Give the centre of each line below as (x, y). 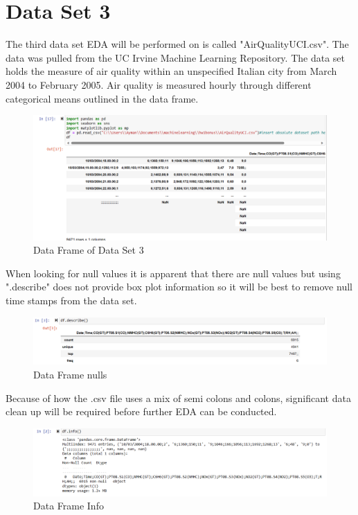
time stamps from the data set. (71, 300)
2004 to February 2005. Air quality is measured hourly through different (159, 84)
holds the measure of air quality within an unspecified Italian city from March (171, 71)
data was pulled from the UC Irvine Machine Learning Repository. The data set (175, 57)
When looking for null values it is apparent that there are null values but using (173, 273)
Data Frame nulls (70, 374)
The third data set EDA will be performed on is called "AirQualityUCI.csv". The (177, 44)
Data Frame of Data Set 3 (89, 250)
